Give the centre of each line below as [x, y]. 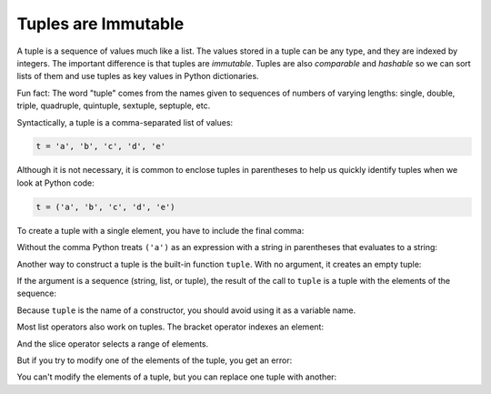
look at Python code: [55, 183]
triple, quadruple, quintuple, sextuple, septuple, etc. [114, 106]
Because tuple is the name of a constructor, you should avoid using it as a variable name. [186, 310]
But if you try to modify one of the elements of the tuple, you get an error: [155, 360]
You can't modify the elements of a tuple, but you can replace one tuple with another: [177, 377]
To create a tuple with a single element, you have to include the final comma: [160, 230]
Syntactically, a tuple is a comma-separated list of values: [125, 122]
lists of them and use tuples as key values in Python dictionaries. [138, 76]
